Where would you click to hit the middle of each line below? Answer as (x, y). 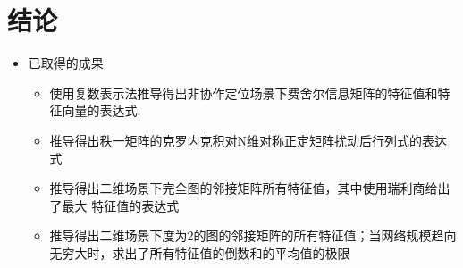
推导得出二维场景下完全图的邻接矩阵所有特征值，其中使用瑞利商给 (244, 188)
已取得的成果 (66, 63)
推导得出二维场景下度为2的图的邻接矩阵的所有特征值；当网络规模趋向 (253, 235)
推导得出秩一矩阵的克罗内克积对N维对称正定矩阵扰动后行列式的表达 (248, 140)
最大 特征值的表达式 (121, 205)
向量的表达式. (101, 110)
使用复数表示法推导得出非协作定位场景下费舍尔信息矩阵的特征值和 (244, 92)
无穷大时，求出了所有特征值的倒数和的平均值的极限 (200, 252)
